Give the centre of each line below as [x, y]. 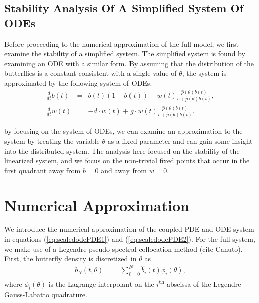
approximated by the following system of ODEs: [78, 83]
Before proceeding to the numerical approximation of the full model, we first [121, 43]
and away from [124, 170]
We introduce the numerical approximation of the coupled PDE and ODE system [129, 229]
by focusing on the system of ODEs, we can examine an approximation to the [123, 131]
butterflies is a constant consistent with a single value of [90, 73]
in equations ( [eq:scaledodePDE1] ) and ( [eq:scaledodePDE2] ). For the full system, [130, 239]
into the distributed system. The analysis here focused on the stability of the [122, 150]
